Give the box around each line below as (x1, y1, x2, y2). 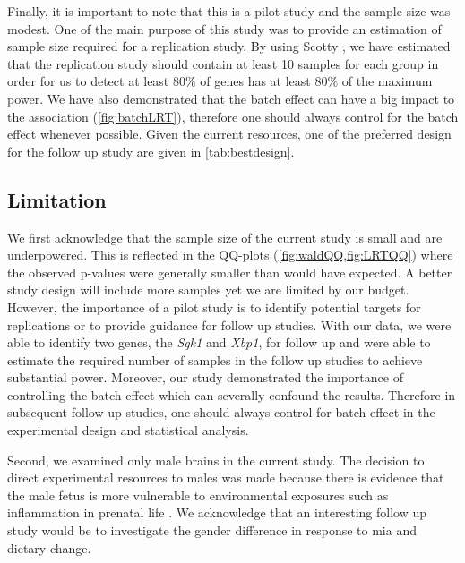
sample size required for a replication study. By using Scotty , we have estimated (7, 37, 451, 55)
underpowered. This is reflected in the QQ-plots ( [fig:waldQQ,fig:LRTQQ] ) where (7, 245, 453, 264)
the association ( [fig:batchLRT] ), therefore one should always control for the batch (7, 107, 459, 125)
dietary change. (7, 538, 91, 557)
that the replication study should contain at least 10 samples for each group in (7, 54, 439, 73)
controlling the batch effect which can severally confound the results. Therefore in (7, 385, 456, 404)
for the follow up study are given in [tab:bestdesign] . (7, 141, 295, 160)
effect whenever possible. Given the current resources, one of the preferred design (7, 124, 452, 143)
